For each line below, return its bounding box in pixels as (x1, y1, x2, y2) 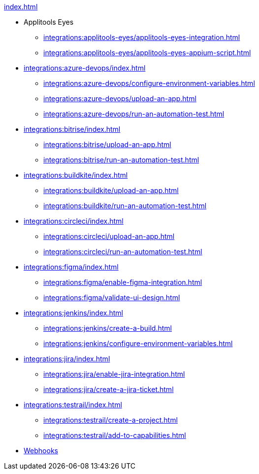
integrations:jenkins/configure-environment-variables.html (43, 339, 233, 348)
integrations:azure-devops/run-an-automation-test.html (43, 110, 225, 118)
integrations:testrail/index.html (24, 400, 122, 409)
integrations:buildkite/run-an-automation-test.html (43, 201, 207, 210)
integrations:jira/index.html (24, 355, 110, 363)
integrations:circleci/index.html (24, 217, 124, 225)
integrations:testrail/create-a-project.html (43, 416, 178, 424)
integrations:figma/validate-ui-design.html (43, 293, 180, 302)
